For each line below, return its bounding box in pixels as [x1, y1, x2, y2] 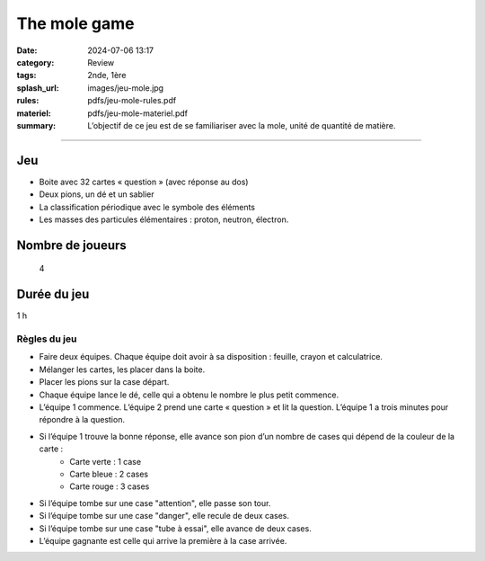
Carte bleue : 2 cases [69, 468, 149, 479]
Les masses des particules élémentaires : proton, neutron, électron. [39, 214, 289, 225]
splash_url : [16, 82, 59, 93]
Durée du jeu [16, 287, 90, 302]
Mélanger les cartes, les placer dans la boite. [39, 364, 206, 375]
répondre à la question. [39, 414, 126, 425]
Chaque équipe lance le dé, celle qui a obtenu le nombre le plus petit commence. [39, 389, 339, 400]
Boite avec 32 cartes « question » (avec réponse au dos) [39, 176, 249, 187]
